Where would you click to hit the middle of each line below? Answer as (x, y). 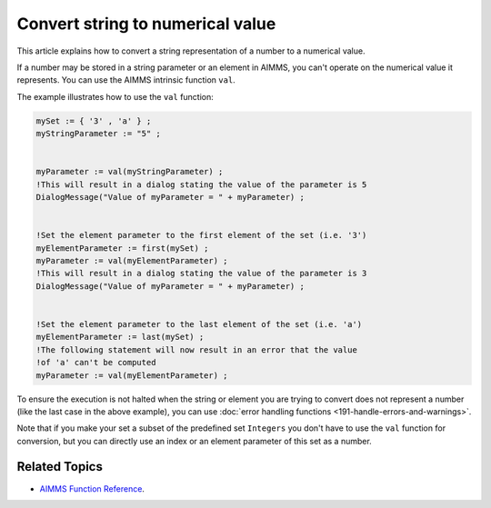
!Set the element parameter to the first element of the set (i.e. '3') (201, 235)
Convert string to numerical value (146, 24)
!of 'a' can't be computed (96, 363)
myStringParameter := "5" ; (98, 134)
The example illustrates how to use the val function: (115, 96)
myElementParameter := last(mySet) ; (120, 337)
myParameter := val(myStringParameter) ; (130, 172)
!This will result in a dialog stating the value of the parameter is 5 (201, 184)
